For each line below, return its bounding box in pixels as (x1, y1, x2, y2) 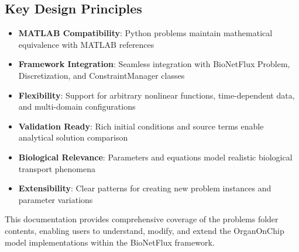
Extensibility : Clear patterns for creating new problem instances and (18, 182, 271, 194)
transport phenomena (18, 162, 96, 174)
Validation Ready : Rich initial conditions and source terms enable (18, 120, 264, 132)
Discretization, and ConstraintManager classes (18, 69, 185, 81)
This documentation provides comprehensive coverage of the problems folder (5, 213, 279, 225)
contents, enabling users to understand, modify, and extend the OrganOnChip (5, 224, 284, 236)
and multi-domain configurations (18, 100, 136, 113)
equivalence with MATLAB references (18, 38, 154, 50)
